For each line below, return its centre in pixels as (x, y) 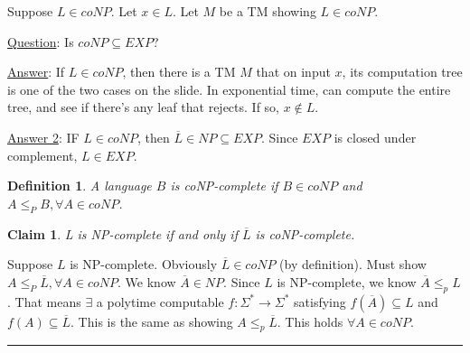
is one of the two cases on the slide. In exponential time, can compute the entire (229, 89)
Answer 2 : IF (43, 137)
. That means (44, 301)
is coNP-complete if (224, 186)
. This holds (310, 321)
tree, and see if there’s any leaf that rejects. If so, (143, 107)
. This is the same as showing (152, 321)
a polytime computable (160, 301)
